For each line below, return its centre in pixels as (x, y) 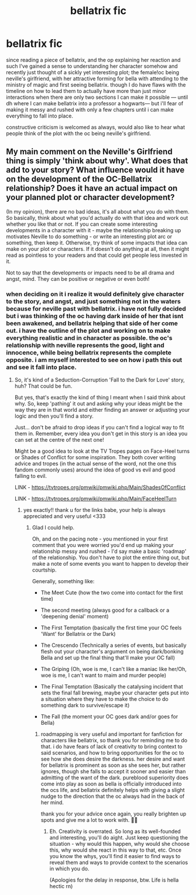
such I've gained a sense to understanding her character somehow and (92, 66)
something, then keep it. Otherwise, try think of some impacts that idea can (97, 242)
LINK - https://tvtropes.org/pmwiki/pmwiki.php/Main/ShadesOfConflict (100, 487)
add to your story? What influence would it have (95, 170)
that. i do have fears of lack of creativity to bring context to (111, 746)
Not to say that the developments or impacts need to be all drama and (90, 273)
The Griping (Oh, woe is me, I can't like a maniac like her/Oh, (114, 669)
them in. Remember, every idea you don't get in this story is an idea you (101, 433)
